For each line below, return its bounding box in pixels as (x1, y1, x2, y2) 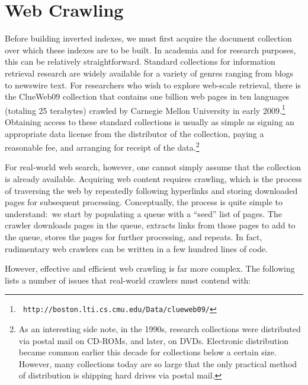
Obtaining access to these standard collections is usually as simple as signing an (5, 115, 294, 128)
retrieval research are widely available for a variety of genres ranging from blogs (5, 66, 294, 79)
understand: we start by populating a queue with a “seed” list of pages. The (5, 207, 282, 219)
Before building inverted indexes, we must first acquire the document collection (5, 32, 292, 44)
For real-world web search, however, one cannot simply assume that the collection (5, 161, 301, 173)
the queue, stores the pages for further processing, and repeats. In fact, (5, 230, 262, 243)
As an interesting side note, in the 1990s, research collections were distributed (18, 322, 301, 335)
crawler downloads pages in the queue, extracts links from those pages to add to (5, 219, 296, 231)
